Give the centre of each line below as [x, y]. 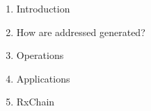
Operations [40, 55]
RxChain [35, 102]
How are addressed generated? [81, 32]
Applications [43, 78]
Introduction [43, 8]
